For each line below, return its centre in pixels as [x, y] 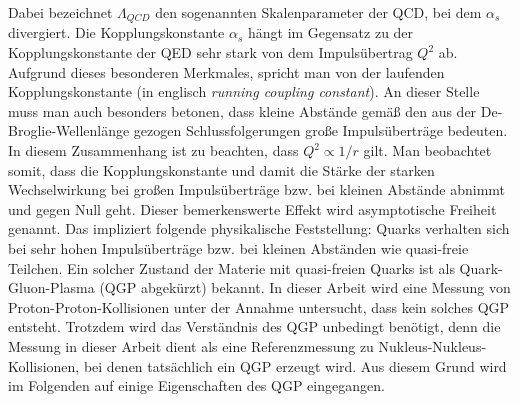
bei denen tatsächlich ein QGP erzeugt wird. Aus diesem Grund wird [295, 365]
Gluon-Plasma [51, 287]
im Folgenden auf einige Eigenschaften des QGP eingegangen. [196, 385]
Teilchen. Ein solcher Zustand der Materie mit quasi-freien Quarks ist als [231, 267]
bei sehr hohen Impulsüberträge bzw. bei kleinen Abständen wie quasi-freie [238, 247]
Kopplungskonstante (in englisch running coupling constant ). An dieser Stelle [244, 91]
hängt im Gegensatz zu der [330, 32]
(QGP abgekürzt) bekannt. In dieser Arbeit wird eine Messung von [305, 287]
